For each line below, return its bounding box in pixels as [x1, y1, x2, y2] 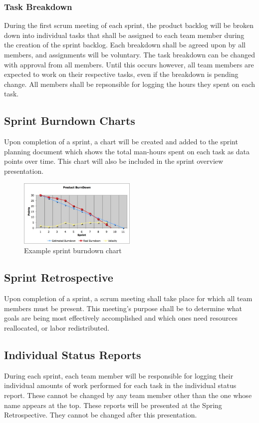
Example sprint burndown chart [24, 245, 122, 256]
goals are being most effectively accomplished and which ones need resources [4, 313, 238, 323]
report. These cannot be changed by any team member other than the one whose [4, 390, 252, 401]
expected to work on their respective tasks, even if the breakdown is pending [4, 69, 239, 79]
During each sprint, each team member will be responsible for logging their [4, 370, 234, 381]
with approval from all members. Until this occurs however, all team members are [4, 59, 254, 69]
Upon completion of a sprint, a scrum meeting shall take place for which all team [4, 293, 253, 304]
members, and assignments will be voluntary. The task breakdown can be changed [4, 49, 255, 59]
